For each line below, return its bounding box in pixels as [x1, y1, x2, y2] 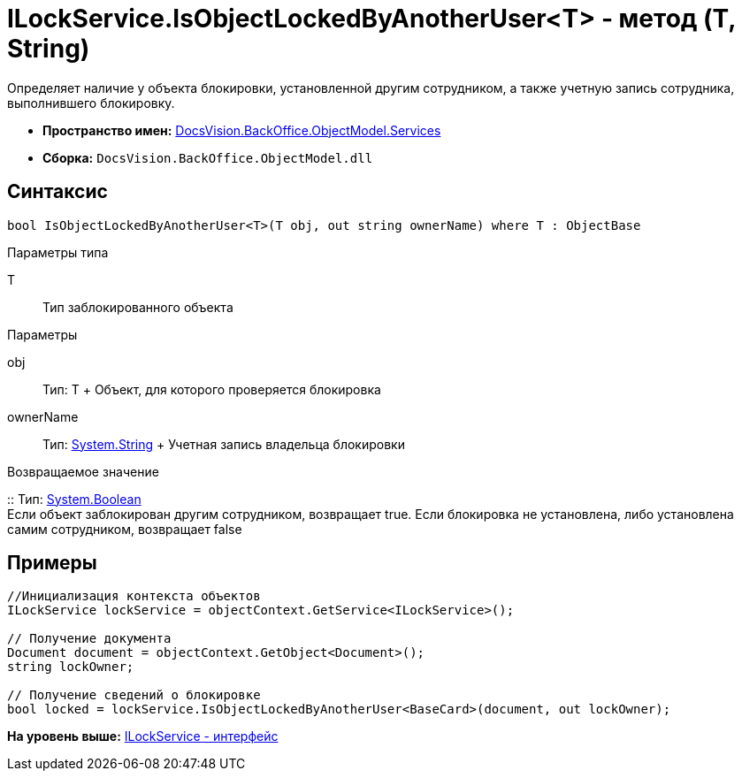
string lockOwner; [7, 660, 134, 675]
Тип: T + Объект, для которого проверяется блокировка [42, 381, 381, 397]
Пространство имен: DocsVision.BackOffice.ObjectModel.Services [42, 122, 441, 138]
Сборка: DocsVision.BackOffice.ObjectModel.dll [42, 149, 373, 165]
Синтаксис [7, 180, 108, 203]
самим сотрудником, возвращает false [7, 521, 242, 537]
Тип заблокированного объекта [42, 299, 233, 315]
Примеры [7, 552, 97, 575]
